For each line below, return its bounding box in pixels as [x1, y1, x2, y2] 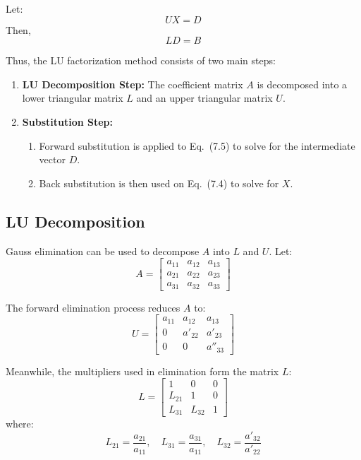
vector [39, 152, 66, 167]
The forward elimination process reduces [6, 300, 180, 314]
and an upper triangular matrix [136, 90, 273, 105]
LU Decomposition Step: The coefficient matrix [22, 76, 243, 91]
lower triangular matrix [22, 90, 123, 105]
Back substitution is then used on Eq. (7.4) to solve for [39, 175, 279, 190]
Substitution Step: [22, 114, 113, 129]
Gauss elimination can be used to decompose [6, 243, 200, 258]
